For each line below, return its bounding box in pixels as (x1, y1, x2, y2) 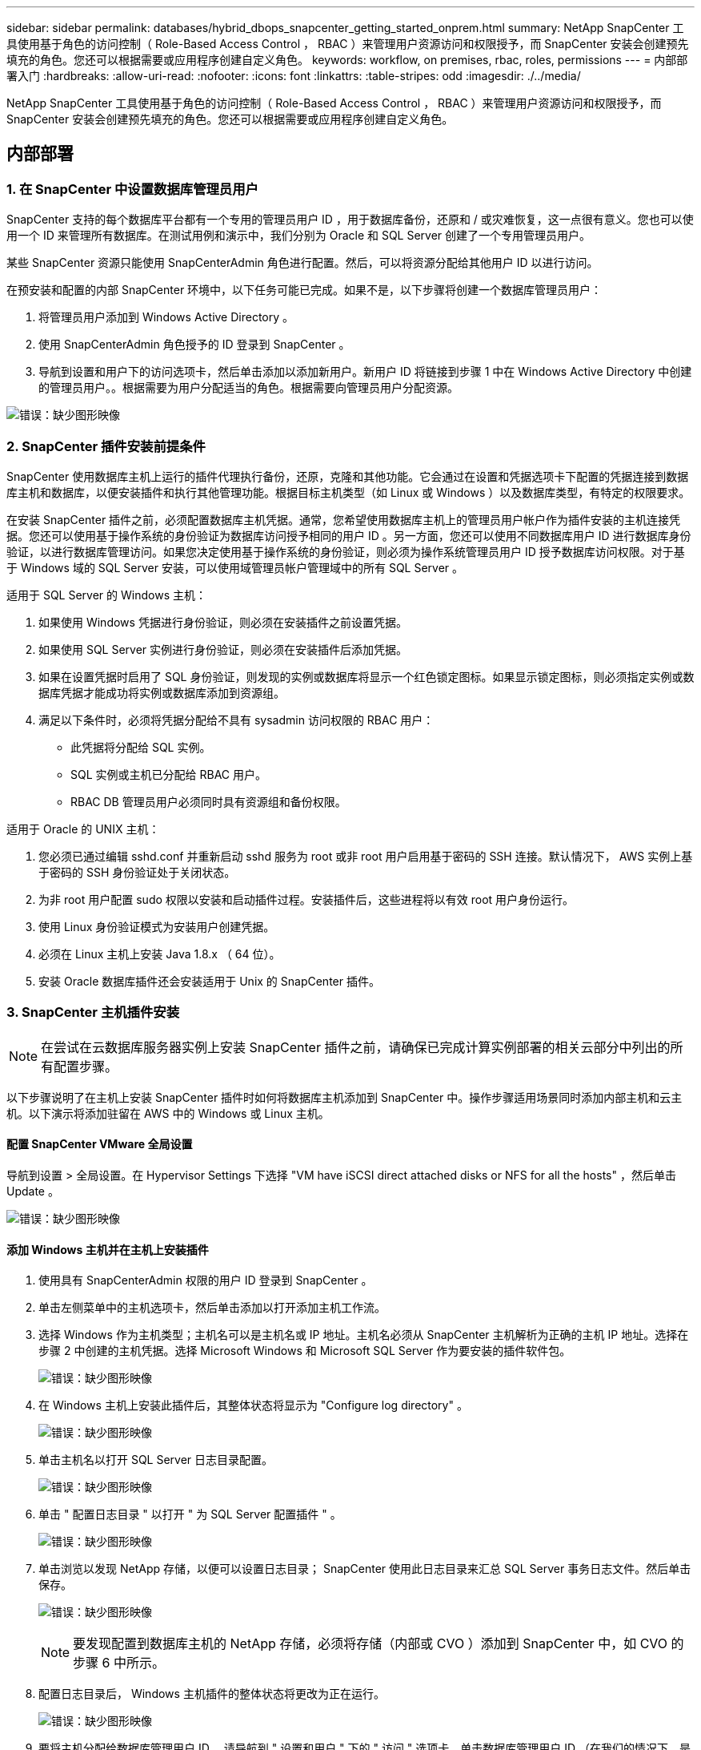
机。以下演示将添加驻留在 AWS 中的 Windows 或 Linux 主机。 (6, 1106, 330, 1120)
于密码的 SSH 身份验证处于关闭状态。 (38, 865, 236, 879)
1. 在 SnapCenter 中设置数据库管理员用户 (6, 180, 258, 197)
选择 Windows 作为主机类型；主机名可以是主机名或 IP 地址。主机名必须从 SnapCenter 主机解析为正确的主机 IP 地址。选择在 (38, 1328, 689, 1342)
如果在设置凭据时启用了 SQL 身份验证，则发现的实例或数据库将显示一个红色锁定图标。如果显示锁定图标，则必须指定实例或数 (38, 669, 695, 683)
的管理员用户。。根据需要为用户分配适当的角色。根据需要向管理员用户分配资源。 (38, 381, 459, 395)
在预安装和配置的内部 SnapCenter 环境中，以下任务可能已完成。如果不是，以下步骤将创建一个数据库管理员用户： (6, 283, 603, 297)
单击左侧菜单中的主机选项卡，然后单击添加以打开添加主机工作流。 (38, 1300, 386, 1315)
